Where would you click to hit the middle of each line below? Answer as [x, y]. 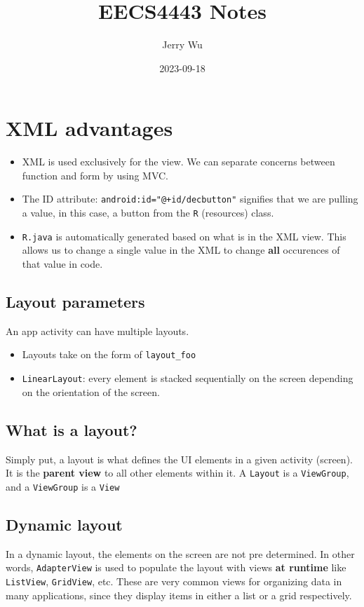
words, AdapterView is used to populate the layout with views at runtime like [176, 567]
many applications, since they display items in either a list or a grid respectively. [179, 595]
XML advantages [89, 128]
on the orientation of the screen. [91, 391]
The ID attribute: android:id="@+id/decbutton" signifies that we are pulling [190, 199]
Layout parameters [75, 301]
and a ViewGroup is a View [63, 486]
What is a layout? [72, 429]
